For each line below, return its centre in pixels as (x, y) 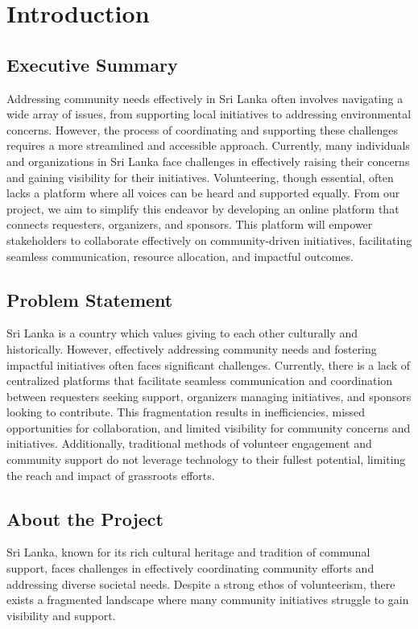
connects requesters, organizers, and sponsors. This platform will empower (190, 224)
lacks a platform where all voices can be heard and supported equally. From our (203, 193)
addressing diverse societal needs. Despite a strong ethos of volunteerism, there (201, 583)
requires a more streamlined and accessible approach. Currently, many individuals (208, 145)
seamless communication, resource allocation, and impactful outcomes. (180, 256)
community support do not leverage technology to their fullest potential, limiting (206, 459)
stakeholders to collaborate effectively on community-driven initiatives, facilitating (209, 240)
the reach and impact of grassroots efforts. (111, 475)
